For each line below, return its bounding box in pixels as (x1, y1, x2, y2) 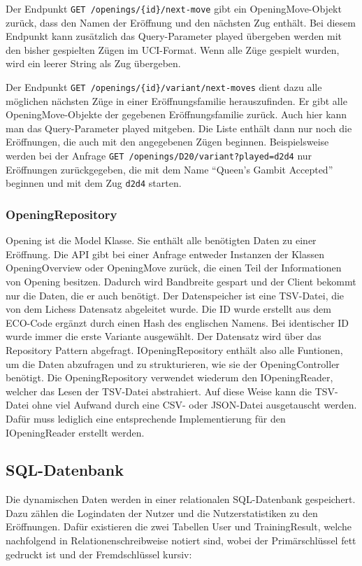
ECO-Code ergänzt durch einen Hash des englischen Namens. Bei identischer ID (6, 315, 349, 330)
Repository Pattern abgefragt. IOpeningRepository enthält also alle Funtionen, (6, 342, 343, 357)
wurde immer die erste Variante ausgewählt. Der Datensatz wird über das (6, 329, 321, 344)
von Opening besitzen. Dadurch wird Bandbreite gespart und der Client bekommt (6, 274, 356, 288)
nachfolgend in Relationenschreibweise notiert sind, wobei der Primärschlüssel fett (6, 533, 356, 548)
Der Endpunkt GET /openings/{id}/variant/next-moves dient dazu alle (6, 80, 322, 94)
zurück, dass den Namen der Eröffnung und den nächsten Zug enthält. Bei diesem (6, 15, 356, 29)
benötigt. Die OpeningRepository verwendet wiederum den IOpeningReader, (6, 370, 333, 385)
